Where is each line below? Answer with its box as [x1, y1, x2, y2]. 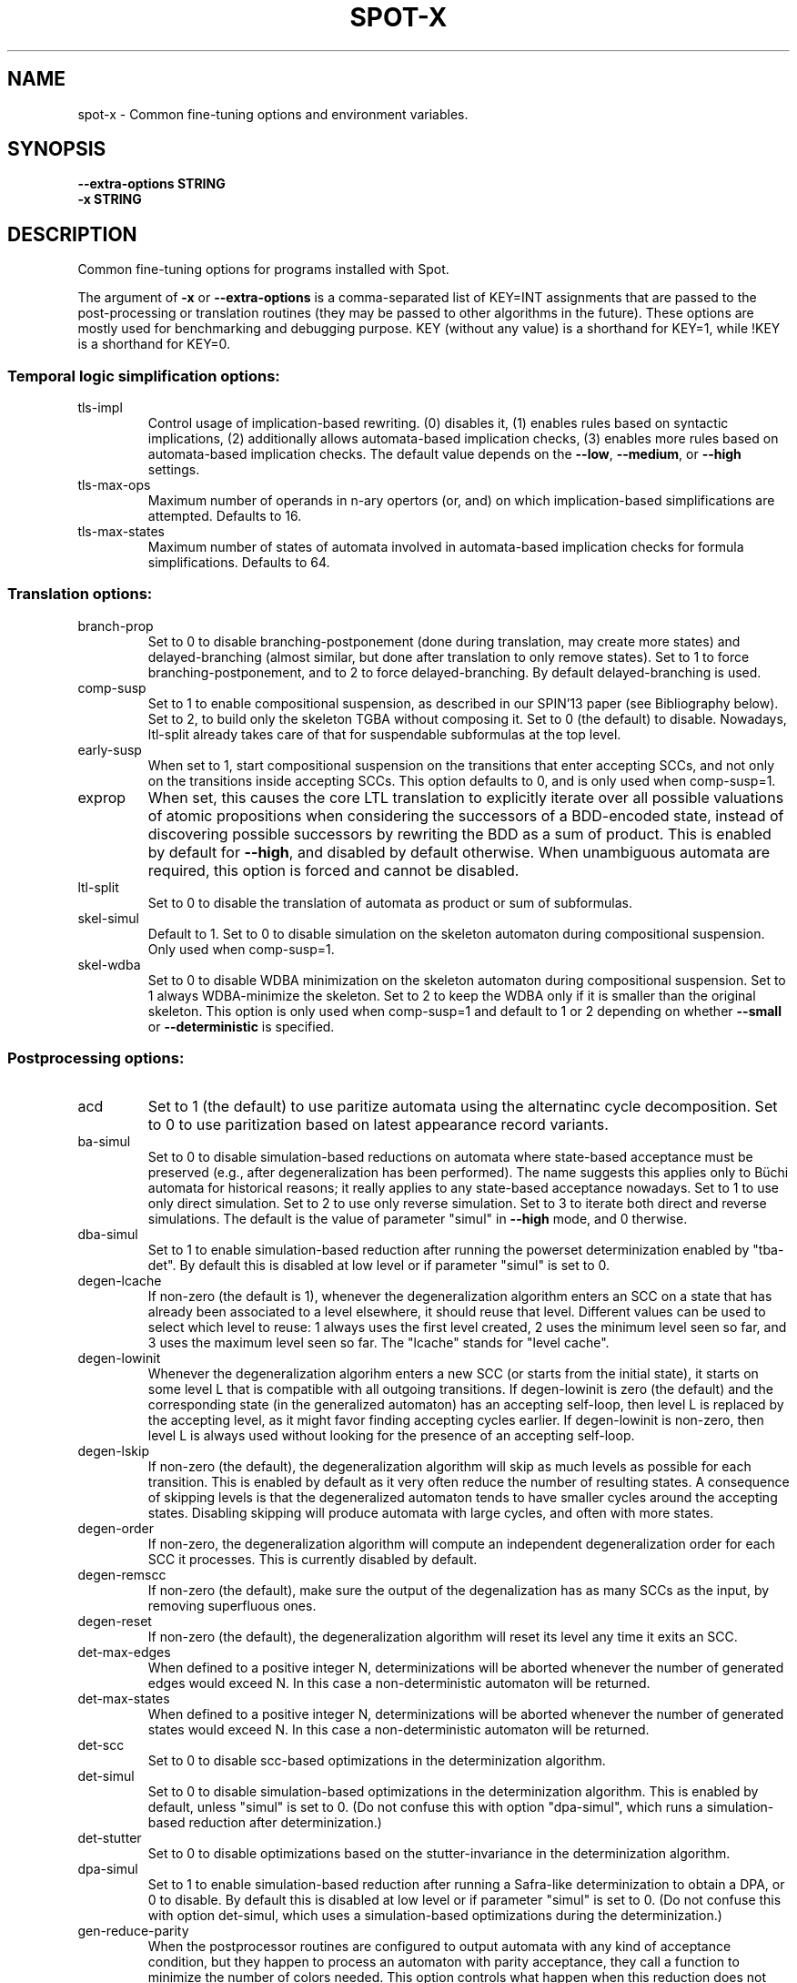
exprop [77, 788, 126, 807]
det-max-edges [77, 1643, 171, 1660]
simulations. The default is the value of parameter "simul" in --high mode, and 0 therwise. [147, 1210, 688, 1226]
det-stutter [77, 1829, 142, 1846]
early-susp [77, 741, 142, 758]
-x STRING [77, 191, 142, 208]
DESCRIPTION [7, 222, 137, 246]
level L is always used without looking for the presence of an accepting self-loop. [147, 1427, 635, 1443]
